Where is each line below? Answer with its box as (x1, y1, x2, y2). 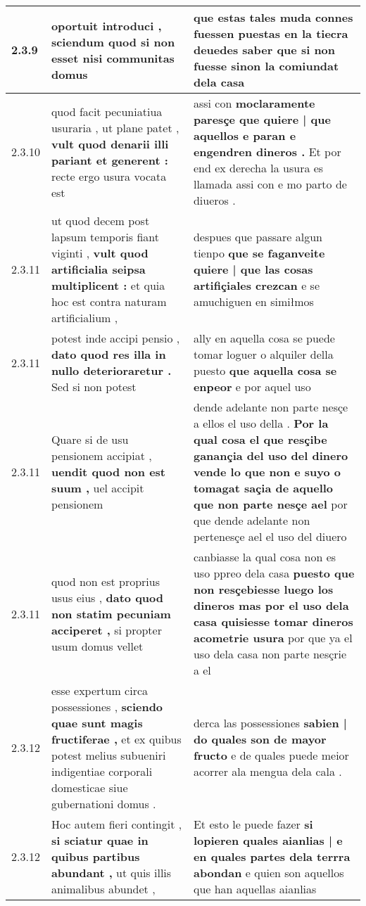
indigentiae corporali (51, 763, 153, 779)
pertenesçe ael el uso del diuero (193, 528, 347, 544)
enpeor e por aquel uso (193, 378, 311, 395)
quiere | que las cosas (193, 261, 313, 277)
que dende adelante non (193, 512, 310, 528)
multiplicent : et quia (51, 277, 165, 293)
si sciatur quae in (51, 832, 149, 848)
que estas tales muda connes (193, 9, 353, 25)
